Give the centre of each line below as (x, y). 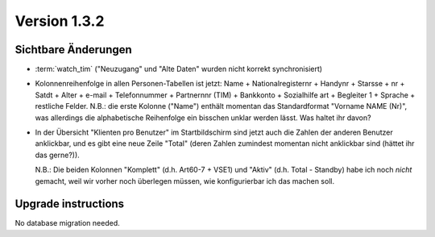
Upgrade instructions (70, 204)
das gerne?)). (57, 155)
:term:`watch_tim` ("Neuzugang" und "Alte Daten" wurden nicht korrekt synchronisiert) (178, 69)
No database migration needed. (67, 223)
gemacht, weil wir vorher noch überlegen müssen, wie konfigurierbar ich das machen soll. (184, 181)
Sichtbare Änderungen (73, 50)
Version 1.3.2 (60, 21)
